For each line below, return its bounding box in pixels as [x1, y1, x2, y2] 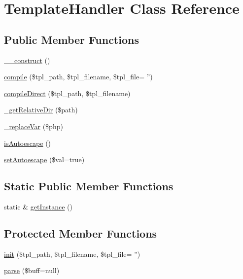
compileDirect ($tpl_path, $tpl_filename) [4, 88, 131, 98]
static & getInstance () [4, 201, 72, 211]
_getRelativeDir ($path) [4, 105, 78, 115]
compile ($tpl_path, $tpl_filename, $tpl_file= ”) [4, 71, 153, 82]
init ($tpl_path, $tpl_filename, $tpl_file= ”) [4, 248, 140, 259]
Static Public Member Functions [4, 178, 174, 194]
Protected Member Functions [4, 225, 157, 241]
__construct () [4, 55, 50, 65]
